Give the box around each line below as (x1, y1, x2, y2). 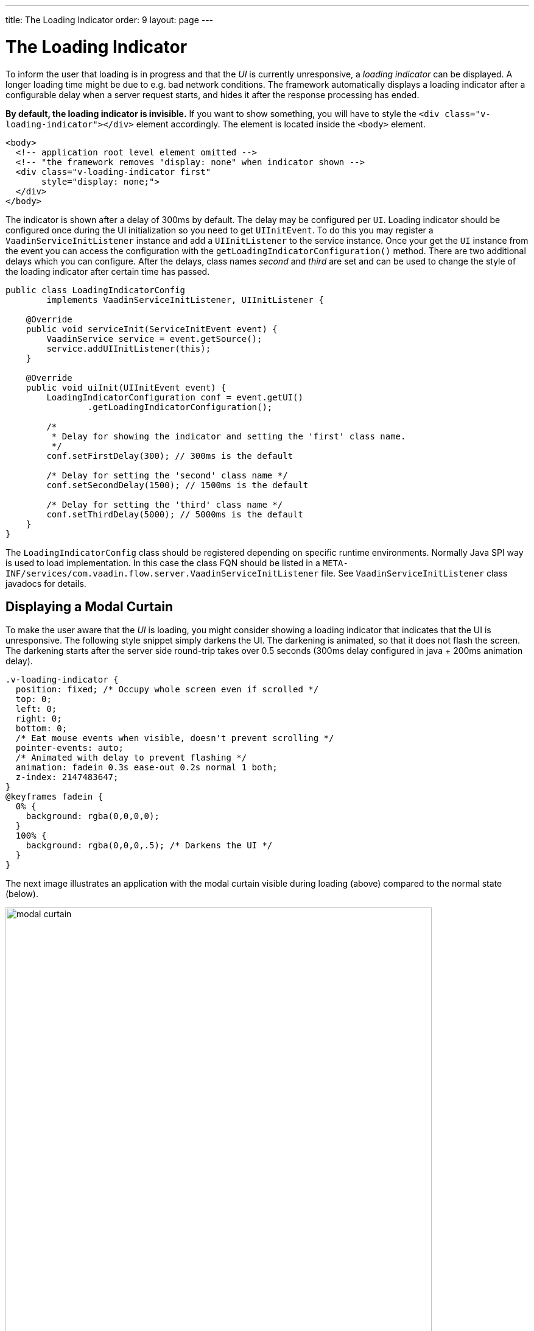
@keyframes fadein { (5, 792, 104, 802)
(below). (5, 889, 38, 900)
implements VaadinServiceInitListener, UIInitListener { (46, 294, 324, 305)
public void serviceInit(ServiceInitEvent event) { (26, 324, 278, 334)
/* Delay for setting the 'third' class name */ (46, 499, 283, 509)
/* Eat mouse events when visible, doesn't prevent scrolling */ (15, 733, 334, 744)
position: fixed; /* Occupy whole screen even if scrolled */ (15, 684, 319, 695)
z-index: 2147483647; (15, 772, 119, 783)
